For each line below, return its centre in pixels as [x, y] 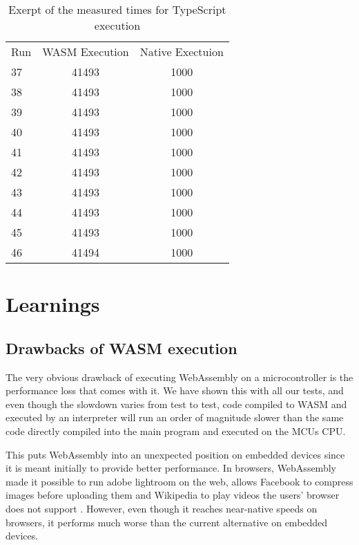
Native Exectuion [182, 52]
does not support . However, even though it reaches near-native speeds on [162, 508]
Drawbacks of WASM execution [122, 348]
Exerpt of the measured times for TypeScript [117, 9]
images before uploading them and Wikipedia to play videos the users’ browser [173, 495]
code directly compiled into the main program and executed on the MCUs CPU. [176, 431]
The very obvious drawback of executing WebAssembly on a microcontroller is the [179, 377]
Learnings [53, 304]
